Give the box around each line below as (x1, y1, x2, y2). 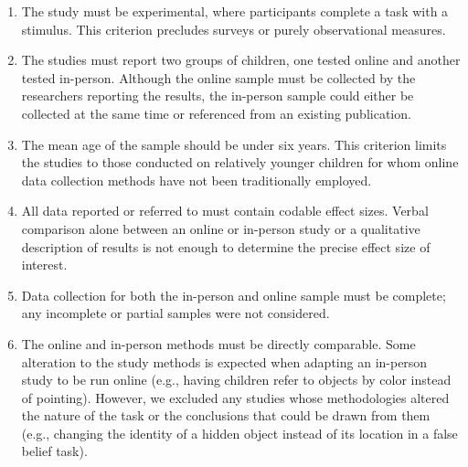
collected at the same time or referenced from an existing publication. (21, 103, 411, 122)
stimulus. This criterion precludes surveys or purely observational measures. (21, 19, 446, 38)
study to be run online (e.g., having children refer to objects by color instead (21, 370, 452, 389)
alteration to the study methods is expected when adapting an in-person (21, 352, 428, 371)
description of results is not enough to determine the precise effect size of (21, 237, 431, 256)
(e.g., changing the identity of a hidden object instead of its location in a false (21, 423, 458, 442)
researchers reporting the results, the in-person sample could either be (21, 86, 414, 105)
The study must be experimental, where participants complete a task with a (21, 2, 449, 20)
